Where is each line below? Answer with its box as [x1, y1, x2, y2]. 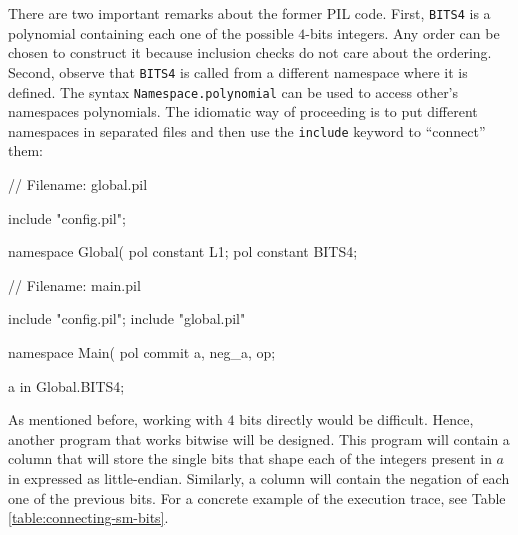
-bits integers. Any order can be [305, 22, 500, 43]
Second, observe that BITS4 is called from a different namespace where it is [8, 61, 468, 82]
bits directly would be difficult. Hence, [239, 409, 474, 430]
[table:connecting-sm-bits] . [8, 507, 169, 528]
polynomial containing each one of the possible [8, 22, 294, 43]
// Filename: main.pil [8, 274, 141, 295]
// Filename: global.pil [8, 174, 148, 194]
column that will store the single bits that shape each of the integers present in [8, 448, 492, 469]
